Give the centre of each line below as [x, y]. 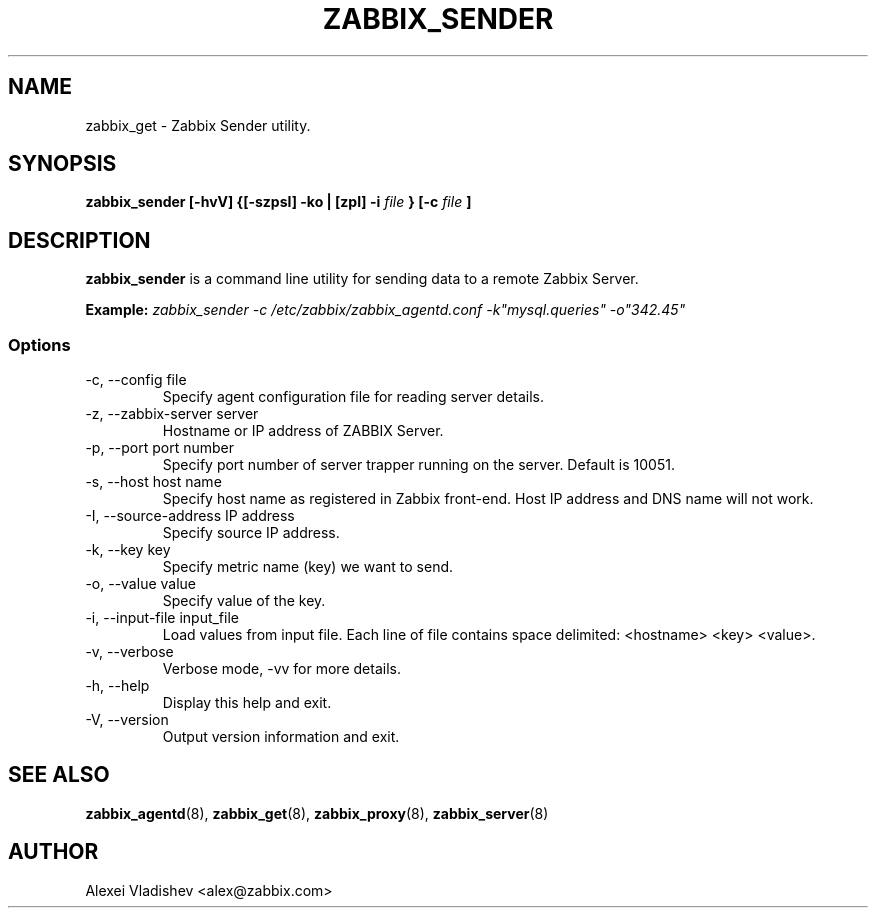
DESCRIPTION [79, 240]
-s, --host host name [153, 482]
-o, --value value [140, 584]
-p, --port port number [160, 448]
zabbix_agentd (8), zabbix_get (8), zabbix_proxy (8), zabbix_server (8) [317, 813]
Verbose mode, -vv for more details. [281, 669]
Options [39, 344]
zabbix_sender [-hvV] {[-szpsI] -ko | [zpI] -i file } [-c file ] [278, 202]
